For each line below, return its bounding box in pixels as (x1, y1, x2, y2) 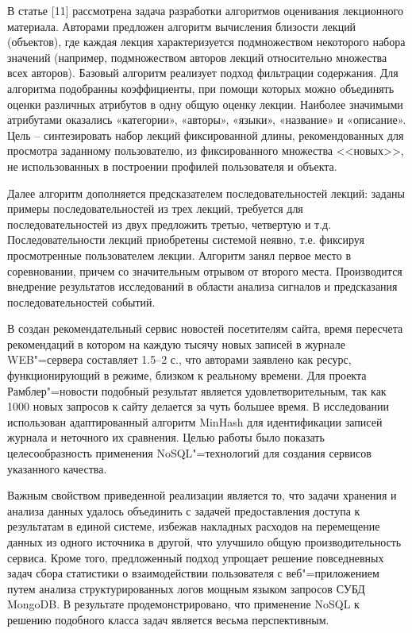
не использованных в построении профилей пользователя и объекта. (7, 157, 337, 174)
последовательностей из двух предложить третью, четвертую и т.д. (7, 215, 332, 232)
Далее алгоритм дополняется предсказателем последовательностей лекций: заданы (7, 184, 405, 201)
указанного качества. (7, 460, 107, 477)
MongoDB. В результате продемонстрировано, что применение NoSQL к (7, 596, 360, 612)
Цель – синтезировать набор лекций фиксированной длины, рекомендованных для (7, 126, 404, 143)
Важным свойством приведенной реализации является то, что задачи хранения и (7, 487, 397, 504)
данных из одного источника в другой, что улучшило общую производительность (7, 534, 402, 550)
